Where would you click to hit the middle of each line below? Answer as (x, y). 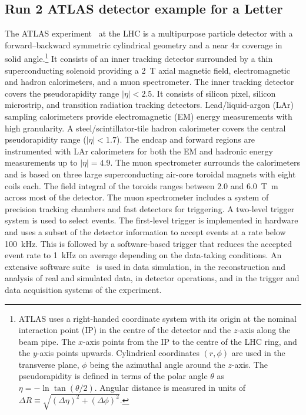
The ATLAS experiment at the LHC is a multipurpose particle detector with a (149, 33)
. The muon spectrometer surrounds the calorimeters (205, 162)
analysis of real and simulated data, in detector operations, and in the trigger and (152, 278)
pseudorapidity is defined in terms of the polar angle (113, 376)
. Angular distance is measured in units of (170, 388)
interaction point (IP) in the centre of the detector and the (125, 330)
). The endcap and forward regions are (186, 139)
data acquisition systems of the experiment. (83, 289)
